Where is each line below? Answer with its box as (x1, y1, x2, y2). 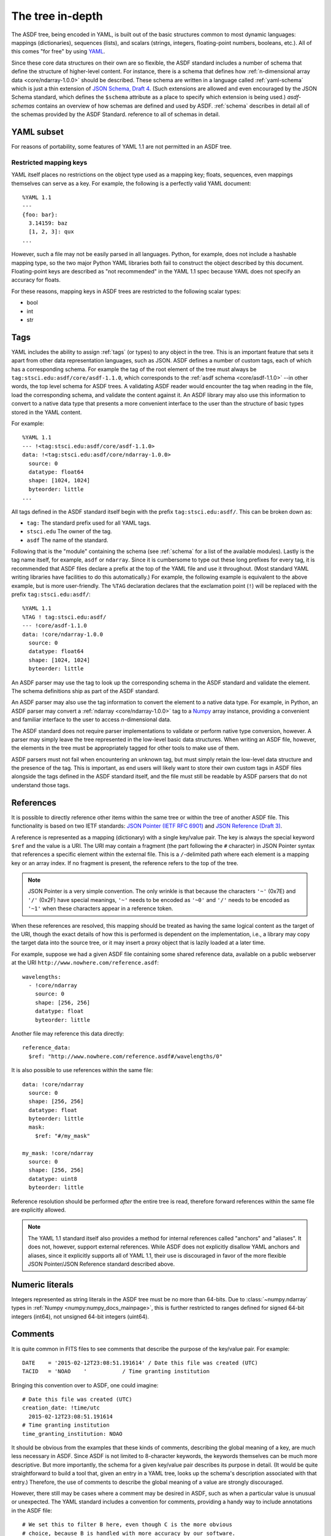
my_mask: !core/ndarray (22, 1150, 94, 1156)
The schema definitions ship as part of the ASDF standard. (11, 687, 159, 694)
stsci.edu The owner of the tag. (26, 528, 113, 535)
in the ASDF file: (11, 1507, 52, 1514)
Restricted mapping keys (11, 158, 88, 167)
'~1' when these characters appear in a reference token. (28, 905, 173, 912)
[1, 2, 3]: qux (28, 228, 74, 235)
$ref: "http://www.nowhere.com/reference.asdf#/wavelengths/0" (28, 1052, 223, 1060)
